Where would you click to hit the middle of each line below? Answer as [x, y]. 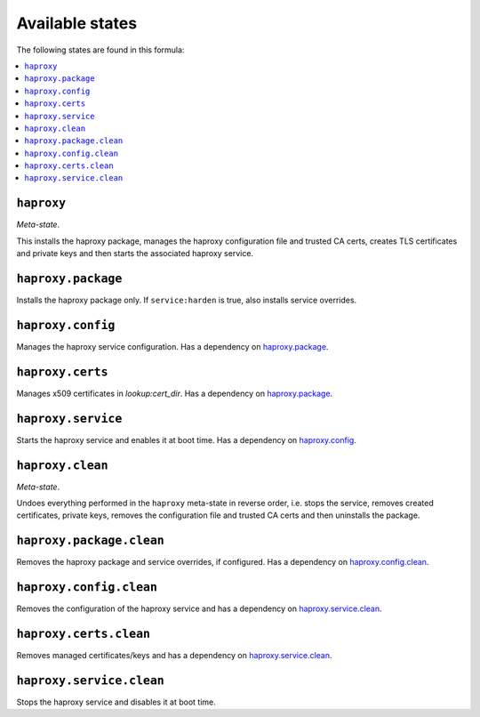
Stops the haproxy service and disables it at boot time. [116, 702]
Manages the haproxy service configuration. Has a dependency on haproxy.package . [172, 346]
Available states [77, 23]
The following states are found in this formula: [100, 50]
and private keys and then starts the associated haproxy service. [135, 254]
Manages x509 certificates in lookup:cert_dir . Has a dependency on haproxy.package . [175, 393]
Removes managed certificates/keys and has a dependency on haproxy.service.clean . [174, 656]
